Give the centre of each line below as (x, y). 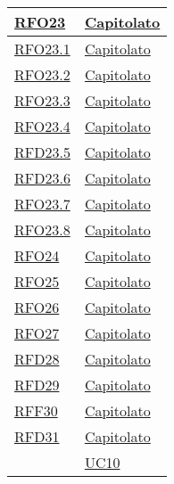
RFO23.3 (42, 100)
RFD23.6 (42, 178)
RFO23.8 (42, 230)
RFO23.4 (42, 126)
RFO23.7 (42, 204)
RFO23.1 (42, 49)
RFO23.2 (42, 74)
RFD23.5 (42, 152)
